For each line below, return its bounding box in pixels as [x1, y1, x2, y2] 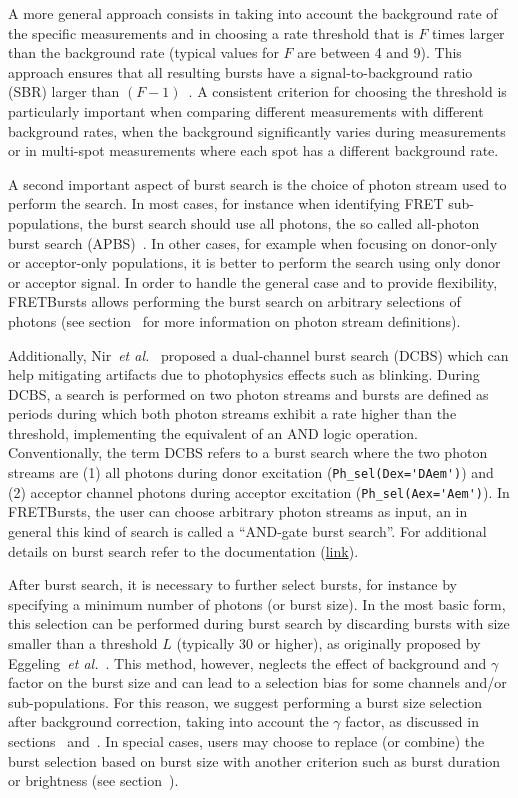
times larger [432, 22, 505, 43]
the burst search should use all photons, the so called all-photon [87, 212, 480, 233]
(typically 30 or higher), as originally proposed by [176, 632, 481, 653]
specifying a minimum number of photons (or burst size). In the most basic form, [8, 593, 506, 614]
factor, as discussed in [345, 711, 479, 732]
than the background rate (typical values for [8, 42, 279, 63]
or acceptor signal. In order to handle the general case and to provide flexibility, [8, 271, 498, 292]
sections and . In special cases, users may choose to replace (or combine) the [8, 730, 485, 751]
